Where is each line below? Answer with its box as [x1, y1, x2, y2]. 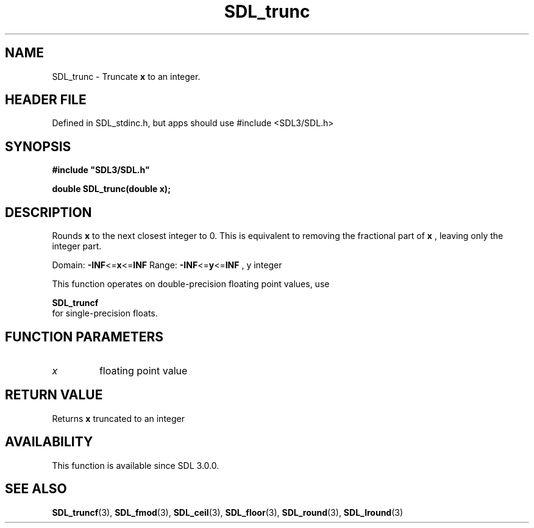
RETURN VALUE [5, 387, 103, 403]
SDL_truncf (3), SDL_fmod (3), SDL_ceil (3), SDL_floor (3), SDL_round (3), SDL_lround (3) [52, 507, 404, 518]
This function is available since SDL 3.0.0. [52, 460, 219, 471]
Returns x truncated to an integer [52, 413, 185, 424]
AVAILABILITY [5, 434, 93, 450]
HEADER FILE [5, 92, 87, 108]
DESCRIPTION [5, 204, 92, 220]
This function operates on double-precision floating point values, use [52, 279, 330, 290]
